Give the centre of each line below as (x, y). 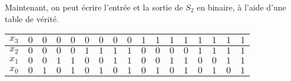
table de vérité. (32, 18)
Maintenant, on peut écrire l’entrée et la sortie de (94, 7)
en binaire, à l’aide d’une (241, 7)
